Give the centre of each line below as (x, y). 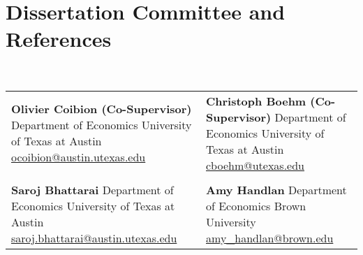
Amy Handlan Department (276, 189)
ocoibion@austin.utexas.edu (79, 157)
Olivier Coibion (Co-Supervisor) (102, 109)
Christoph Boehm (256, 101)
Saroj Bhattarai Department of (92, 189)
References (59, 39)
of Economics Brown (256, 205)
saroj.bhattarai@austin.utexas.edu (94, 238)
